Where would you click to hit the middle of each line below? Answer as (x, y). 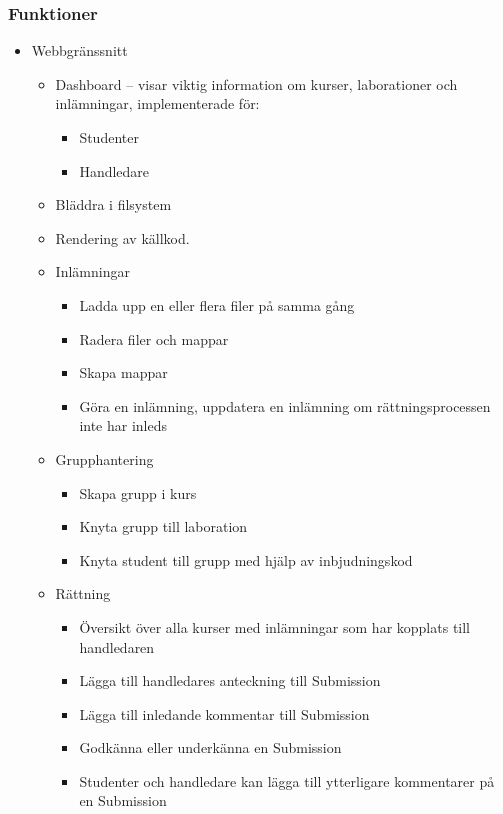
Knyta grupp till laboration (163, 526)
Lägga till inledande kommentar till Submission (224, 713)
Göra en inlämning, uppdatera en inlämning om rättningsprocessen (285, 405)
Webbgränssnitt (79, 50)
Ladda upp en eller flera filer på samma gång (217, 304)
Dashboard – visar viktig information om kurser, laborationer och (256, 83)
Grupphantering (104, 458)
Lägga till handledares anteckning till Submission (230, 680)
